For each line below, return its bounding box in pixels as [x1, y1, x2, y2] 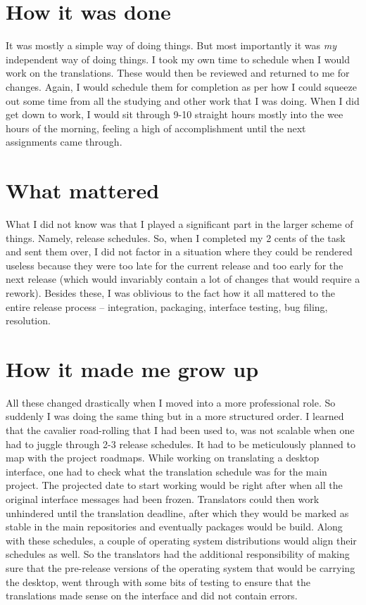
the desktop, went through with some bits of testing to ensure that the [6, 574, 310, 589]
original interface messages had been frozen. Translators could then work [6, 492, 320, 507]
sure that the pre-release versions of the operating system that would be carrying [6, 561, 355, 575]
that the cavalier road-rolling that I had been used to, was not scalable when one [6, 423, 355, 438]
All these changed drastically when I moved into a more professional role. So [6, 395, 336, 409]
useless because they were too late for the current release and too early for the [6, 257, 343, 272]
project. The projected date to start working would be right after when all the [6, 478, 343, 492]
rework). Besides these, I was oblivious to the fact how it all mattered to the [6, 285, 336, 300]
